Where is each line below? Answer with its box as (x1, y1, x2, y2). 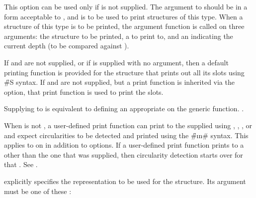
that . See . (4, 159, 38, 170)
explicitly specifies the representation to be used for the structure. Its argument (4, 176, 246, 186)
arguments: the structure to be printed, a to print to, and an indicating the (4, 30, 233, 41)
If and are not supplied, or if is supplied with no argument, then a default (4, 57, 229, 67)
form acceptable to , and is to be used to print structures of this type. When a (4, 11, 243, 21)
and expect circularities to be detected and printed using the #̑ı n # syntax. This (4, 130, 249, 140)
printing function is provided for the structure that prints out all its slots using (4, 67, 245, 77)
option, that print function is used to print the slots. (4, 86, 164, 97)
